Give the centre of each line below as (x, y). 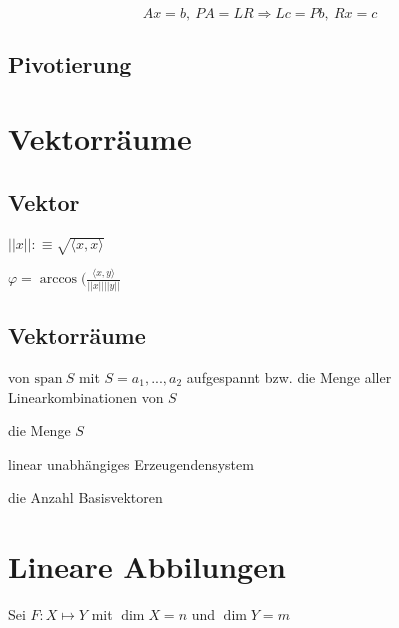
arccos (58, 279)
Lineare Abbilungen (147, 566)
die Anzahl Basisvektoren (85, 497)
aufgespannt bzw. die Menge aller (289, 376)
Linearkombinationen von (86, 396)
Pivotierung (70, 64)
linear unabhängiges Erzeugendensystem (131, 463)
